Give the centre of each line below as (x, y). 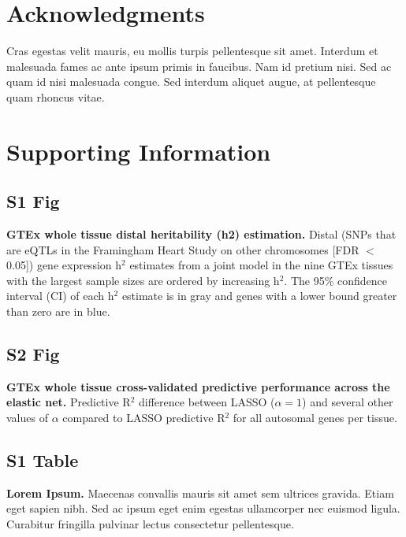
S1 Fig (33, 201)
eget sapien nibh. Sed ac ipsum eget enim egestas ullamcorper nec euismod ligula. (203, 508)
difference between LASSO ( (207, 402)
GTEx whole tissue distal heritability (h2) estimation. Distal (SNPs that (201, 234)
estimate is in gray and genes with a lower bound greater (259, 296)
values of (27, 418)
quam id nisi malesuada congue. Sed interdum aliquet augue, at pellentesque (191, 81)
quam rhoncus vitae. (56, 96)
